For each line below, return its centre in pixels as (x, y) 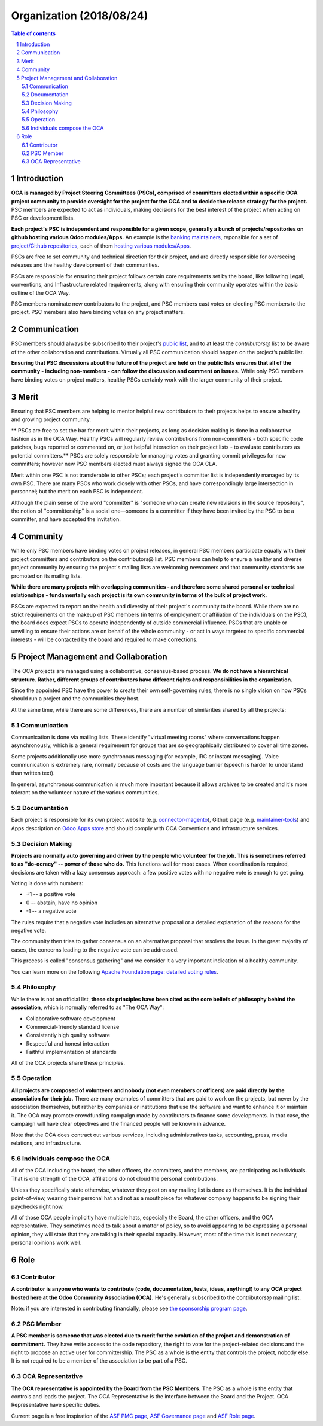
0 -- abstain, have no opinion (62, 903)
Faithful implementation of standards (71, 1052)
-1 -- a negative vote (51, 911)
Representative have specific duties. (56, 1405)
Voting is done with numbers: (47, 883)
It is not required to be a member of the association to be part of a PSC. (99, 1361)
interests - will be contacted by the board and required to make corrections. (104, 639)
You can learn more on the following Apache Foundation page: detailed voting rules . (115, 971)
